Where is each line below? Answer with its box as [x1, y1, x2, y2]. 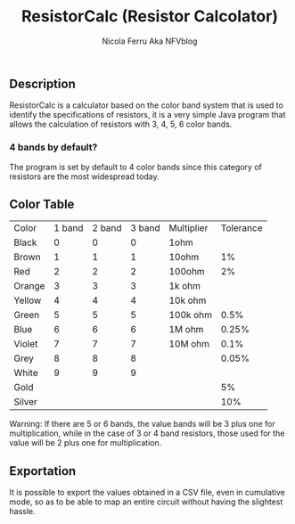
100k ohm [168, 309, 212, 322]
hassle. [9, 506, 36, 517]
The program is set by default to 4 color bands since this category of [9, 161, 263, 172]
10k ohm [168, 294, 207, 307]
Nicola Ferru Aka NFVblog [102, 36, 198, 46]
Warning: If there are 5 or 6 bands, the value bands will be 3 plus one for [9, 419, 275, 430]
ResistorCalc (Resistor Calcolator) [20, 6, 279, 27]
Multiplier [168, 222, 209, 234]
